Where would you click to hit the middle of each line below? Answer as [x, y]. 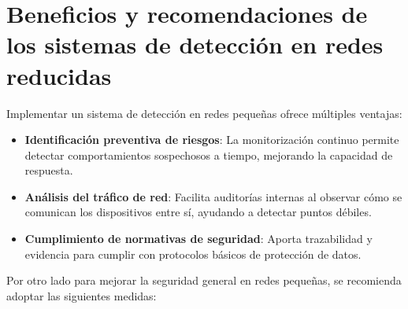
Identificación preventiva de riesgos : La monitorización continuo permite [212, 140]
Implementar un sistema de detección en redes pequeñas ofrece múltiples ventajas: [204, 113]
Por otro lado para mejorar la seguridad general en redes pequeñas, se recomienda [204, 280]
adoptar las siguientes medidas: [82, 295]
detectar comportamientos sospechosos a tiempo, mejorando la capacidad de [209, 154]
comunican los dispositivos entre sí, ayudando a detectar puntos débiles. [198, 212]
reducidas [59, 75]
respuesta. [49, 170]
